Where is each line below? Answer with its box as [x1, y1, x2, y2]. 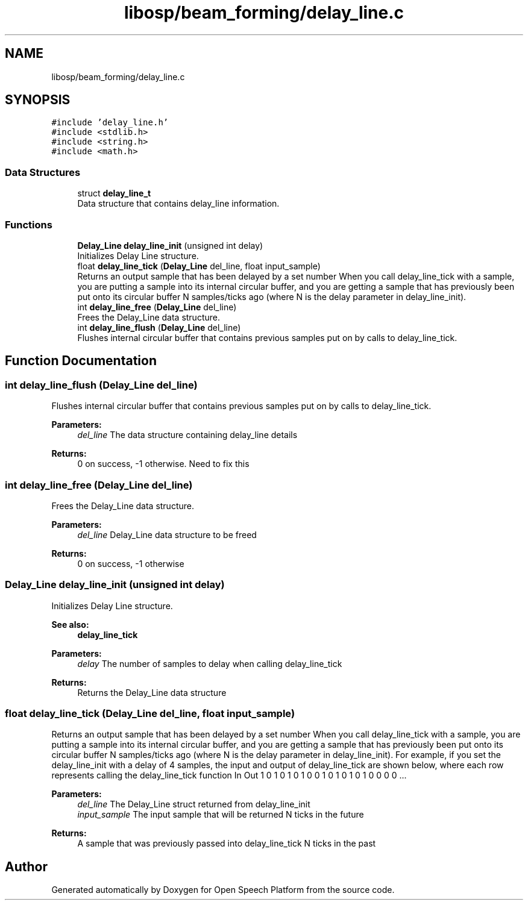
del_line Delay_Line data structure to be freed [77, 529, 257, 540]
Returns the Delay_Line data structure [77, 687, 227, 698]
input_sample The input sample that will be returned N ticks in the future [77, 809, 364, 820]
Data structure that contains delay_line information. [77, 198, 280, 209]
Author [5, 859, 48, 874]
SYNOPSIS [5, 92, 71, 108]
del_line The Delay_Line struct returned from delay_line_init [77, 799, 310, 810]
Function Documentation [5, 353, 157, 369]
